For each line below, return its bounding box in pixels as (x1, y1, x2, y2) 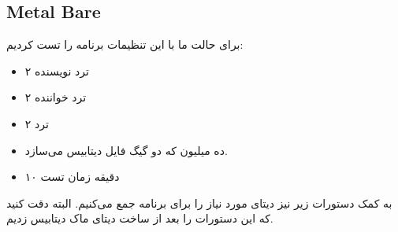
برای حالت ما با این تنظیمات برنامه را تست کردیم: (6, 36, 244, 53)
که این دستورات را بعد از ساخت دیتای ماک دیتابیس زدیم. (6, 210, 273, 226)
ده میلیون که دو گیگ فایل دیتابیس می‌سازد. (24, 142, 228, 158)
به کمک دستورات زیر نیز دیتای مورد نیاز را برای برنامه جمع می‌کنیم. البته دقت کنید (6, 194, 392, 211)
